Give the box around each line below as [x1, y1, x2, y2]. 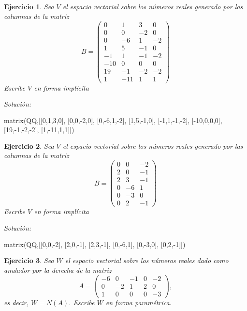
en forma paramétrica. [105, 297, 172, 308]
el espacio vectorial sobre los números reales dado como [65, 255, 229, 265]
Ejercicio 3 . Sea [4, 255, 54, 265]
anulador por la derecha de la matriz [4, 264, 112, 275]
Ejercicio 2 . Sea [4, 140, 54, 151]
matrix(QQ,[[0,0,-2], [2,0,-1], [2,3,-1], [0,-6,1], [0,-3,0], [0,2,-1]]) [4, 239, 186, 249]
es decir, [4, 297, 29, 308]
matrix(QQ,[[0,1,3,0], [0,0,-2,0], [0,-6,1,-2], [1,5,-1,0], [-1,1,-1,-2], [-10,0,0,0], [4, 115, 222, 125]
